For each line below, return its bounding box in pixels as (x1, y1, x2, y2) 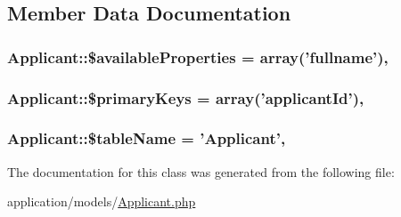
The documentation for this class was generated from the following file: (7, 162, 395, 181)
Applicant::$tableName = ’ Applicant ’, (7, 127, 286, 149)
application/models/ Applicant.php (7, 192, 196, 211)
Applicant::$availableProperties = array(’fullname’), (7, 45, 389, 68)
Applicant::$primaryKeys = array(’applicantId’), (7, 86, 364, 108)
